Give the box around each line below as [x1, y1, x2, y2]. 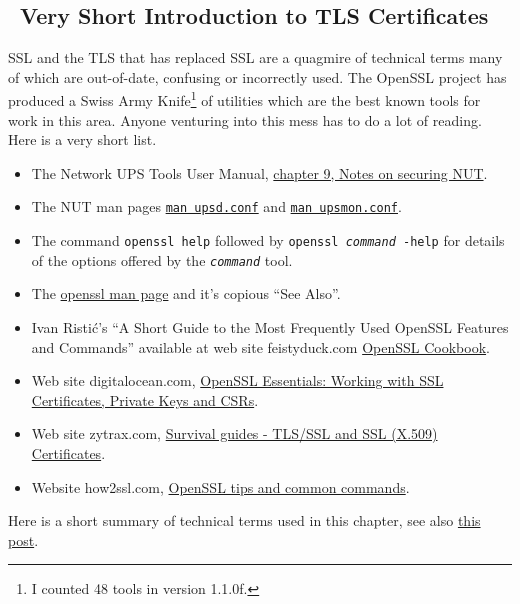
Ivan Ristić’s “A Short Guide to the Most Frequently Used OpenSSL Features [31, 316, 509, 337]
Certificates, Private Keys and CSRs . [31, 389, 259, 410]
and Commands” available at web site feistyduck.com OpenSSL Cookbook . [31, 336, 490, 357]
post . [8, 529, 39, 550]
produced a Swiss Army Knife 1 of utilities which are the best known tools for [8, 87, 481, 111]
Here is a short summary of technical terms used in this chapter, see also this [8, 510, 481, 531]
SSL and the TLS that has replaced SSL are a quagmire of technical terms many [8, 47, 503, 68]
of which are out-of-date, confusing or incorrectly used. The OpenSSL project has [8, 66, 507, 87]
